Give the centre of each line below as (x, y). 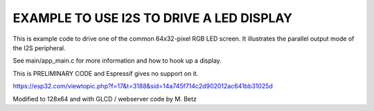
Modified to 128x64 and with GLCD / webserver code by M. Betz (105, 99)
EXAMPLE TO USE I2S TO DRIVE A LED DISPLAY (153, 18)
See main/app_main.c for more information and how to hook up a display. (117, 61)
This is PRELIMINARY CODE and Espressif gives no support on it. (106, 73)
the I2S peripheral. (39, 48)
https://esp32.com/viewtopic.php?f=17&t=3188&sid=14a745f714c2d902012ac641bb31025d (143, 86)
